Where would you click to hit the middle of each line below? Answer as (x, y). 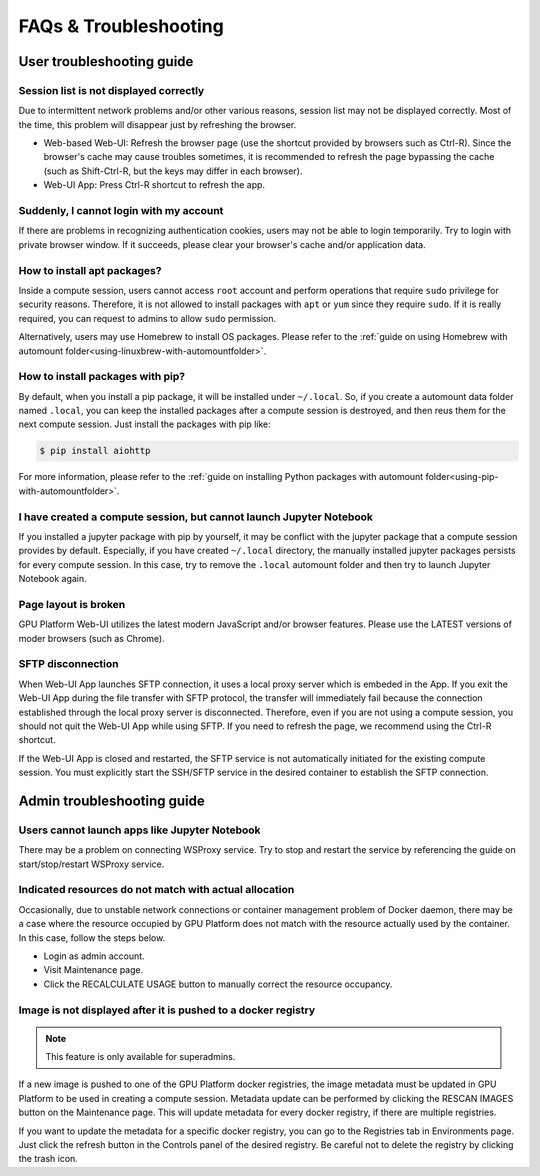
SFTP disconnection (68, 664)
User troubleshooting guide (106, 61)
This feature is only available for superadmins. (140, 1057)
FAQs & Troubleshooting (121, 26)
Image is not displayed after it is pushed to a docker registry (167, 1010)
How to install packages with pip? (101, 377)
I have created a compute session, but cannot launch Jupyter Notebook (196, 517)
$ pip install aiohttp (95, 451)
